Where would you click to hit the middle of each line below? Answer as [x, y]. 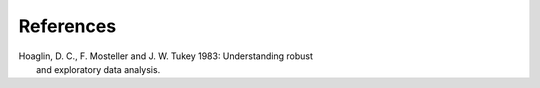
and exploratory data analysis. [98, 69]
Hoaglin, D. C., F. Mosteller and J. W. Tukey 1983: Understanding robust [166, 56]
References [67, 26]
